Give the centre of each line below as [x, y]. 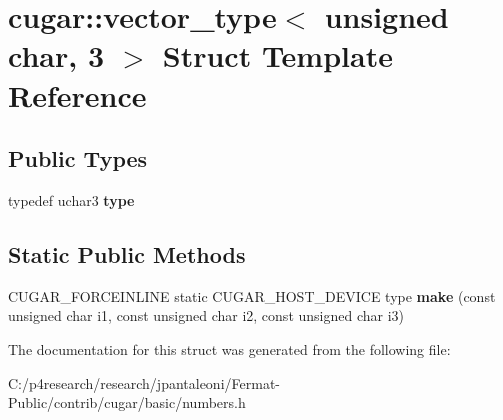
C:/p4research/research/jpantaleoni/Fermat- [144, 382]
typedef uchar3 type [71, 199]
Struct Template [277, 55]
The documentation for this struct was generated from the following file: [229, 348]
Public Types [78, 158]
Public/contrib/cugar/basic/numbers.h [127, 402]
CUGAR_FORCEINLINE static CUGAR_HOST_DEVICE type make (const [252, 295]
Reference [77, 94]
